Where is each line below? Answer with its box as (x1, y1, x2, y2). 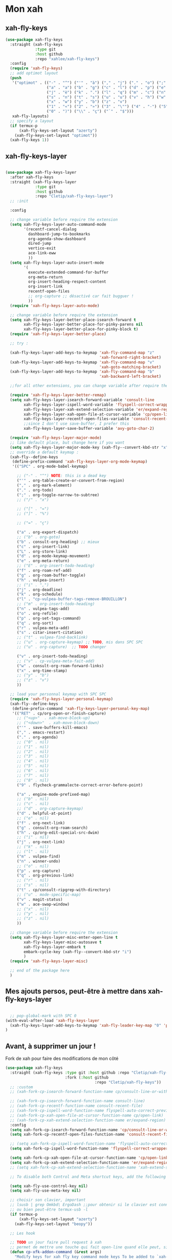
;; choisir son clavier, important (10, 1197, 86, 1203)
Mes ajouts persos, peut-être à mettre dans (5, 987, 147, 996)
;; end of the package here (10, 968, 70, 973)
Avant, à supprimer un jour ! (5, 1042, 96, 1050)
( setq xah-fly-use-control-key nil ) (10, 1183, 88, 1189)
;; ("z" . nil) (16, 916, 50, 921)
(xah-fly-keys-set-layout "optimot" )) (14, 133, 97, 138)
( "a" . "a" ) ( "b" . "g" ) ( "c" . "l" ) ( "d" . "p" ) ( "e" (46, 85, 166, 90)
